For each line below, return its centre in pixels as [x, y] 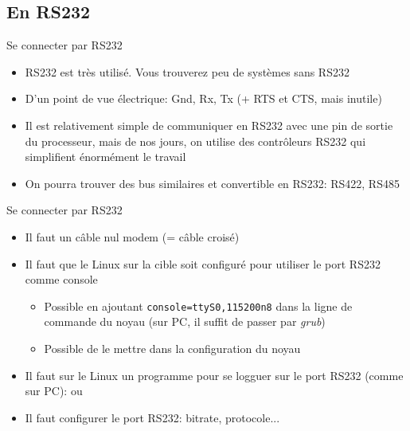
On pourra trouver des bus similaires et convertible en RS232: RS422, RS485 [212, 183]
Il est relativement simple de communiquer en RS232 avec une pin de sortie [209, 125]
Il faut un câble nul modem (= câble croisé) [132, 236]
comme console [61, 279]
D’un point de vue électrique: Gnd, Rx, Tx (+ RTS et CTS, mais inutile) [203, 98]
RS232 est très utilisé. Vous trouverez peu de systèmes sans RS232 [187, 71]
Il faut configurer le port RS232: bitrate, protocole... [152, 417]
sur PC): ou [54, 391]
